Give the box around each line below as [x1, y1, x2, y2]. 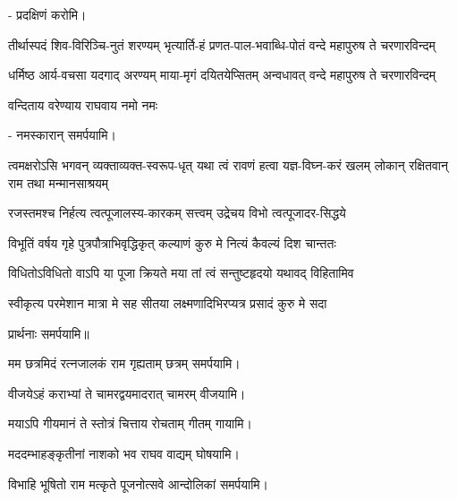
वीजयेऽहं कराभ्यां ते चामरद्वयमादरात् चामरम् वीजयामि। [8, 384, 246, 402]
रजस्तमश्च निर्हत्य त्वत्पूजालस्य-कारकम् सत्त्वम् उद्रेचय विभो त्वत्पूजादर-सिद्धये [8, 203, 346, 222]
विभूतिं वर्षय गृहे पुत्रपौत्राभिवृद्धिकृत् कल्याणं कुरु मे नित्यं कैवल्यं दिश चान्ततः [8, 233, 336, 252]
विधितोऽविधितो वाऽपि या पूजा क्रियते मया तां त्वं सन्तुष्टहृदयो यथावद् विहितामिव [8, 263, 354, 282]
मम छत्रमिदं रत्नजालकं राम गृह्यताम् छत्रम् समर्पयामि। [8, 354, 241, 373]
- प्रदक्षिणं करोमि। [8, 5, 87, 23]
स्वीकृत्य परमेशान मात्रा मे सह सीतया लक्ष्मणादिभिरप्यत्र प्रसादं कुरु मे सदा [8, 293, 327, 312]
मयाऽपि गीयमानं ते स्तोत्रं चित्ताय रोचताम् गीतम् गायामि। [8, 414, 253, 433]
